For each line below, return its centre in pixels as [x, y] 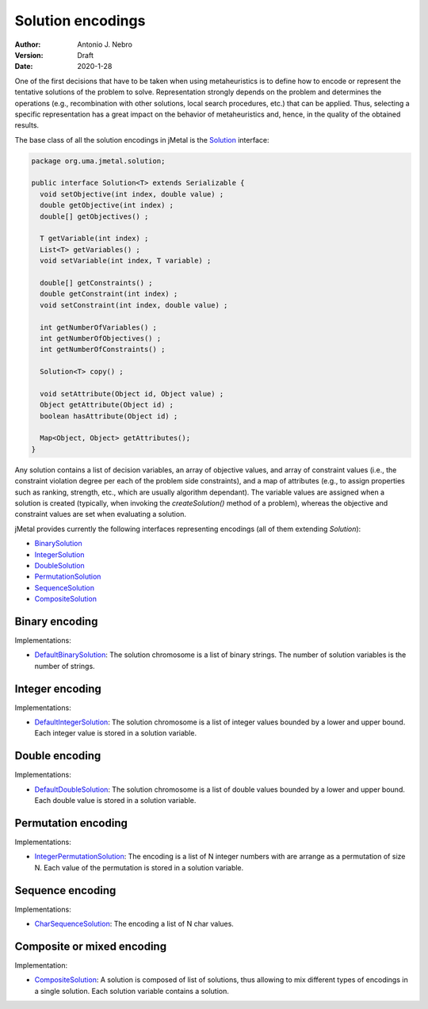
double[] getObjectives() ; [94, 216]
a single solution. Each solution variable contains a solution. [132, 991]
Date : [24, 67]
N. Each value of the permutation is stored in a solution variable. [139, 867]
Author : [28, 44]
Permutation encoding [71, 823]
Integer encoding [58, 688]
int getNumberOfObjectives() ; [101, 338]
